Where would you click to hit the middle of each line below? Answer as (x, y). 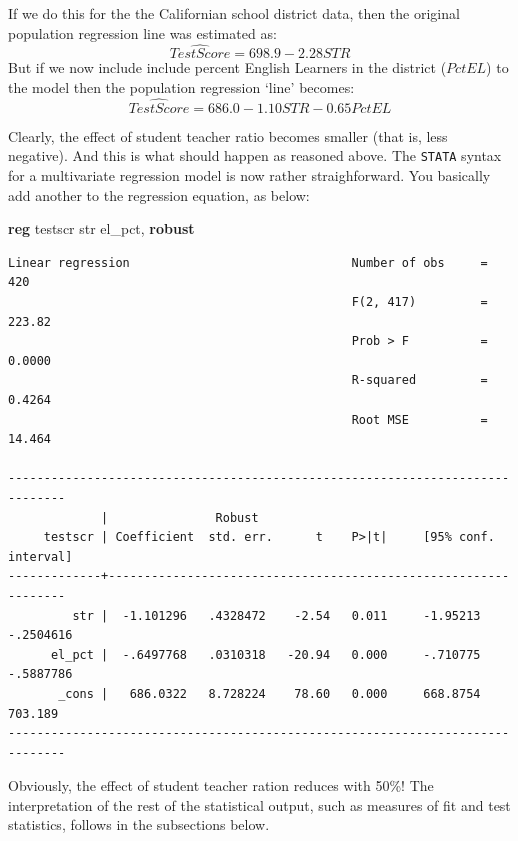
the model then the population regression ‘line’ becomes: (181, 87)
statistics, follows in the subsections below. (139, 824)
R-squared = (419, 380)
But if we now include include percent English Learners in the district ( (227, 67)
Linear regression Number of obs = (248, 262)
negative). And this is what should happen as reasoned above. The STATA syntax (255, 155)
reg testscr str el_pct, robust (101, 228)
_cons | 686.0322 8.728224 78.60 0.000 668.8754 (269, 693)
